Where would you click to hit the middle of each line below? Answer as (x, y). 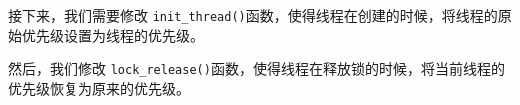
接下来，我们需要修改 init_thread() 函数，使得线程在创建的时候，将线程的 (253, 15)
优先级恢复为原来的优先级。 (99, 87)
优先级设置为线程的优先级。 (112, 34)
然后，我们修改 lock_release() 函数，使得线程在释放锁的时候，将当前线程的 (256, 68)
